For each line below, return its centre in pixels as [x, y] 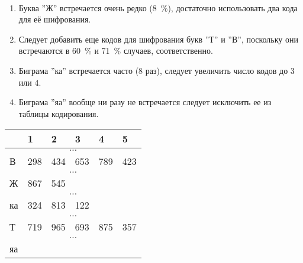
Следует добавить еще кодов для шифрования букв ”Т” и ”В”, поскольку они [158, 39]
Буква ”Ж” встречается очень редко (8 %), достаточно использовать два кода [158, 7]
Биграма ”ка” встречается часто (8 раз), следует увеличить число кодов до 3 [157, 70]
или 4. [30, 82]
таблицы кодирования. [59, 113]
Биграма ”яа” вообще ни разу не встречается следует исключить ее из [145, 102]
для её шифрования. [55, 19]
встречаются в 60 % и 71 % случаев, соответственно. [116, 51]
